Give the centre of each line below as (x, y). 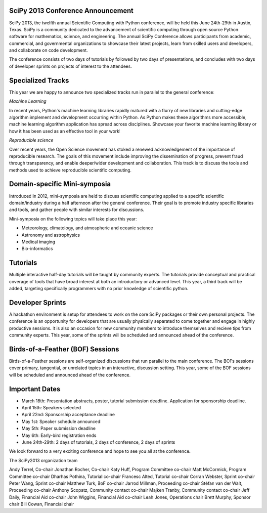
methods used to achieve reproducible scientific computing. (70, 170)
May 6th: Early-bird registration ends (59, 435)
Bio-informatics (37, 249)
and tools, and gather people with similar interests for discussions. (77, 210)
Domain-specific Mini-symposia (60, 184)
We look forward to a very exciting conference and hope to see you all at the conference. (100, 451)
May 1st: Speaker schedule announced (61, 421)
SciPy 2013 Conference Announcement (71, 11)
